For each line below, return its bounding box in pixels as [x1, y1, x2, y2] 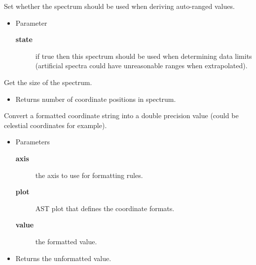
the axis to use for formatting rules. [35, 170, 143, 180]
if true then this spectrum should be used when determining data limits [35, 50, 252, 61]
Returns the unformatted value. [15, 253, 111, 263]
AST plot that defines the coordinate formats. [35, 203, 175, 213]
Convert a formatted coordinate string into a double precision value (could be [4, 110, 239, 121]
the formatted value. [35, 236, 97, 246]
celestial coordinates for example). [4, 120, 107, 130]
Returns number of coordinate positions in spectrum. [15, 93, 176, 104]
